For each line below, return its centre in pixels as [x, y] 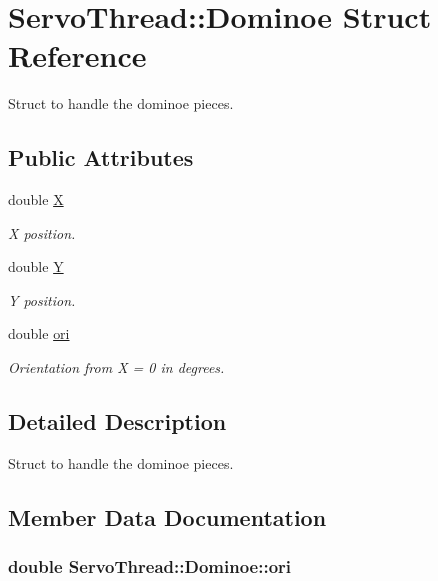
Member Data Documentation [167, 516]
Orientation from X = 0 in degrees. [116, 367]
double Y [36, 266]
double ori [39, 333]
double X [36, 199]
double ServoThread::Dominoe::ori [150, 566]
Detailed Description [117, 421]
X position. [42, 232]
